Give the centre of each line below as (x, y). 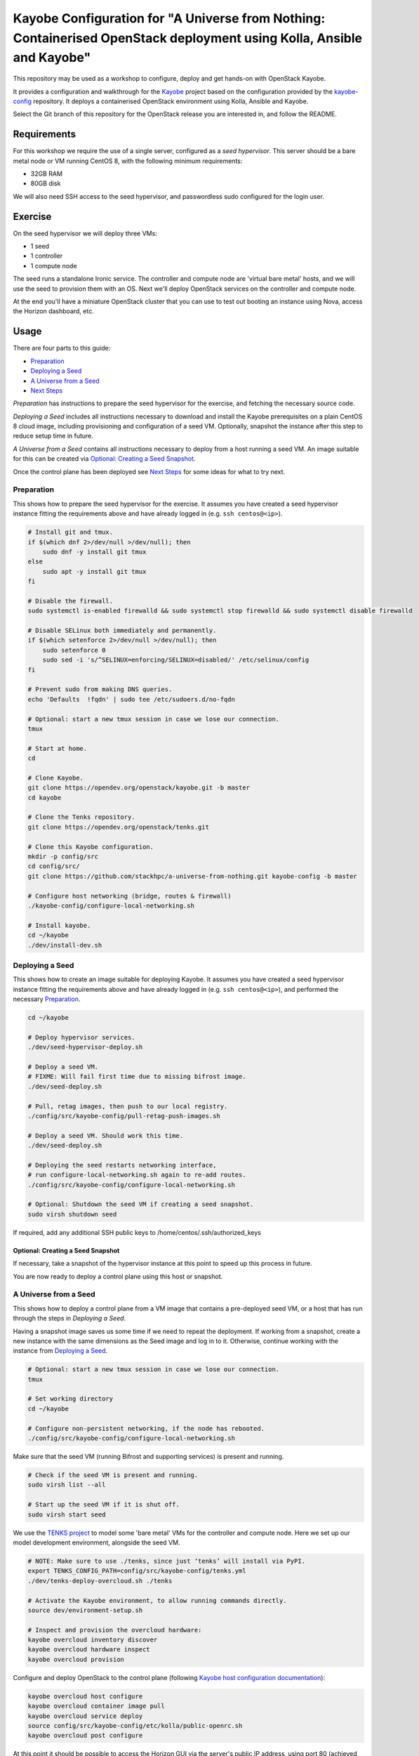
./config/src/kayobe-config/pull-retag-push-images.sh (124, 1116)
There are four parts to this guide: (62, 348)
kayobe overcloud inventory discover (93, 1640)
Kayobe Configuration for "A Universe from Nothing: (169, 18)
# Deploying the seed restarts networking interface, (122, 1165)
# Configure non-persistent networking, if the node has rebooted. (146, 1428)
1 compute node (54, 266)
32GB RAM (47, 173)
